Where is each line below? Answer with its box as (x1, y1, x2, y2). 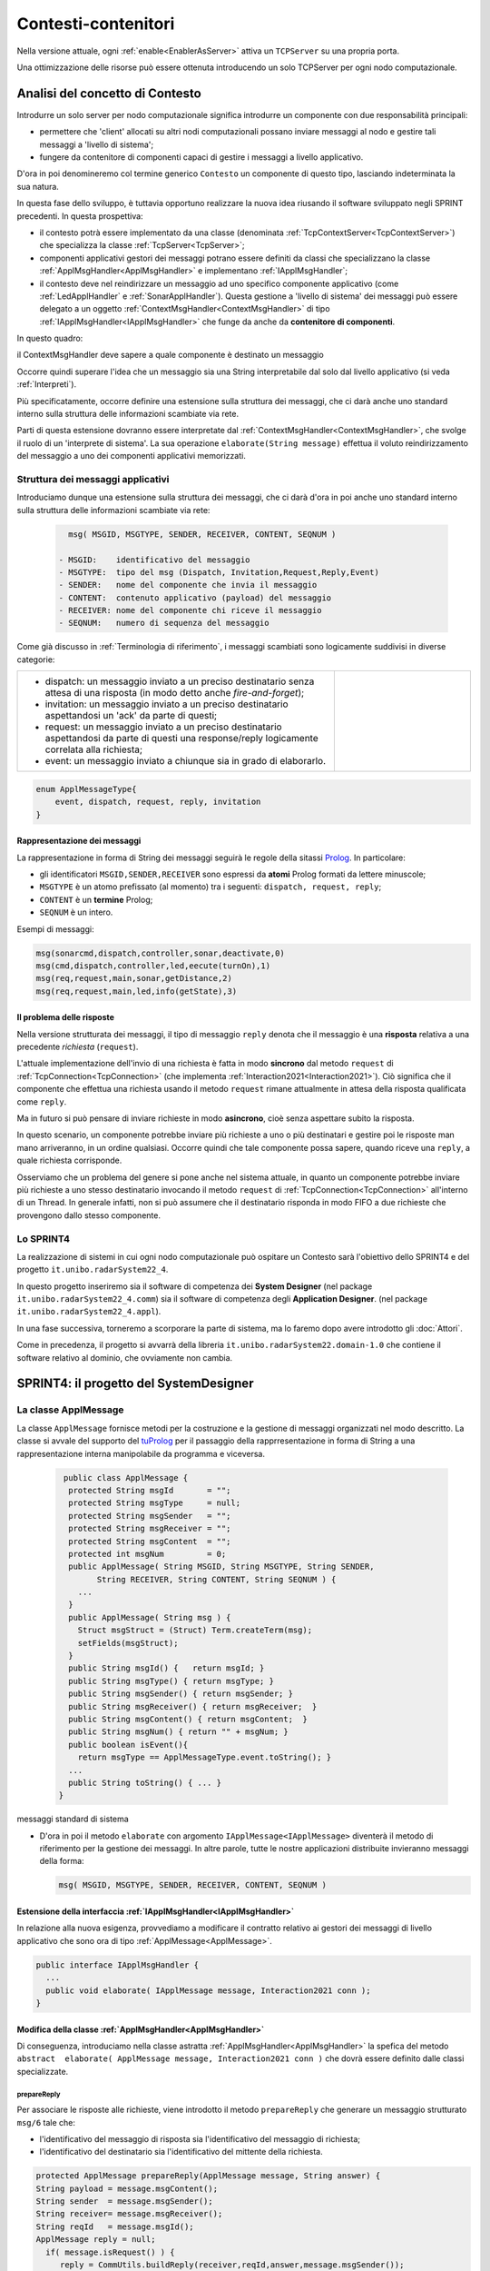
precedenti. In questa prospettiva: (16, 210, 144, 222)
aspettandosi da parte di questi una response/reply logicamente (44, 732, 318, 745)
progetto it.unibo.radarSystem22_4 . (16, 1264, 169, 1275)
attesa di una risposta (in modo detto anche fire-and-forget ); (44, 687, 305, 699)
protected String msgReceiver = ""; (68, 1523, 231, 1534)
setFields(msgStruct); (77, 1638, 179, 1648)
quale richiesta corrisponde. (16, 1155, 122, 1166)
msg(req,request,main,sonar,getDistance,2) (35, 973, 233, 984)
